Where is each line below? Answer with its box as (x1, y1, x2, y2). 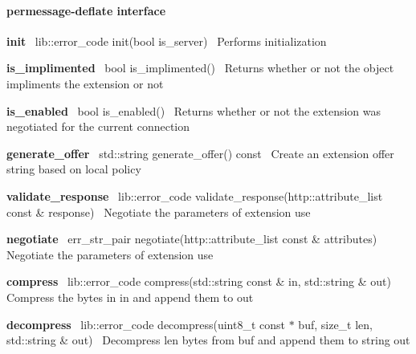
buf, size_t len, (298, 315, 373, 332)
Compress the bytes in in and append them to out (6, 288, 254, 305)
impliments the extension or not (6, 75, 164, 92)
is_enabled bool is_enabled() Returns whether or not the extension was (6, 102, 381, 119)
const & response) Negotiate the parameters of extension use (6, 203, 311, 220)
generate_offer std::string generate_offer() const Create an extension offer (6, 144, 394, 161)
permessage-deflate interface (6, 2, 166, 18)
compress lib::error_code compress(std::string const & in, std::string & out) (6, 273, 391, 290)
